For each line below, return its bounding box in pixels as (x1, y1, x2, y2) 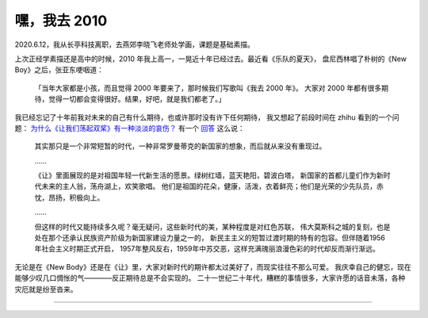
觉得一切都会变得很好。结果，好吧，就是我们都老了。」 (48, 94, 226, 104)
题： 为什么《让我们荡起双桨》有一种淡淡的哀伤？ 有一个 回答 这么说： (14, 123, 245, 132)
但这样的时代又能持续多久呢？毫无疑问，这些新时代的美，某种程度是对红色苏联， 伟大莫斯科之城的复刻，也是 (34, 222, 391, 232)
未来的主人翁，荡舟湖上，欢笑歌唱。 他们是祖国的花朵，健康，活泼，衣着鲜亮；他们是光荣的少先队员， (40, 182, 376, 191)
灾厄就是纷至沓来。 (14, 284, 78, 293)
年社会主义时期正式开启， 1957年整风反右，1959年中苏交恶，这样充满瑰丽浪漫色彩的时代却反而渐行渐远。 (34, 244, 380, 254)
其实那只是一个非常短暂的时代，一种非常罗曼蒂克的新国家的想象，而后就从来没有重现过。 (34, 141, 327, 151)
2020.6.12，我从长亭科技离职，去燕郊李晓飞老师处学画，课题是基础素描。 (14, 40, 255, 49)
